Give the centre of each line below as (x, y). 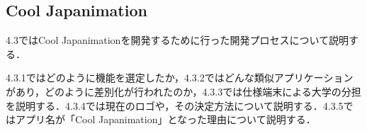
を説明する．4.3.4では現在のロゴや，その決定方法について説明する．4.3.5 (175, 105)
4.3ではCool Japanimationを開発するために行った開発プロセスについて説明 (177, 40)
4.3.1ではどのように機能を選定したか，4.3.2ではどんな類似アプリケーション (180, 78)
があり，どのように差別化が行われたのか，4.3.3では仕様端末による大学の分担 (183, 91)
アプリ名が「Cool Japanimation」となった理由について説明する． (165, 119)
